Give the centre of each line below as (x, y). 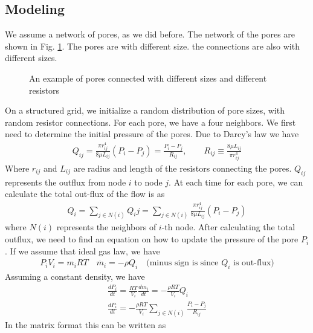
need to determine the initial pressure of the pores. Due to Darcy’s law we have (152, 134)
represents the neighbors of (106, 227)
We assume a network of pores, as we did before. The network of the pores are (150, 34)
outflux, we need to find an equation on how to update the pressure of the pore (152, 239)
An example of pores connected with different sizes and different (148, 78)
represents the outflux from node (66, 182)
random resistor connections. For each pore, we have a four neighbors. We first (150, 122)
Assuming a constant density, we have (75, 276)
